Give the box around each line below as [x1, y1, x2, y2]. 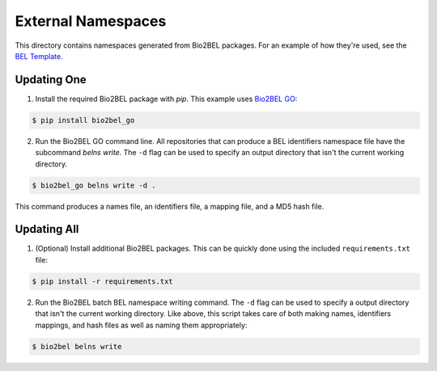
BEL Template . [15, 51, 64, 61]
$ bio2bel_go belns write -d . [32, 180, 157, 190]
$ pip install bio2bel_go [32, 116, 135, 124]
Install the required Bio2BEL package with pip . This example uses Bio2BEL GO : [35, 94, 298, 103]
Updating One [15, 73, 87, 86]
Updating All [15, 222, 79, 236]
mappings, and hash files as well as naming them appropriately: [35, 320, 248, 330]
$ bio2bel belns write [32, 342, 122, 351]
